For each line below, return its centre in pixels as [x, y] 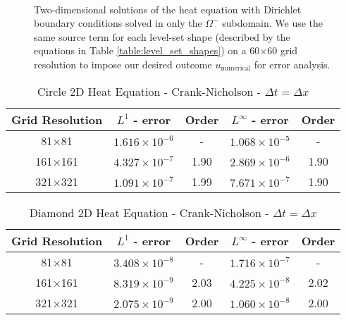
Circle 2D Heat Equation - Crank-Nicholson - [149, 91]
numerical [236, 69]
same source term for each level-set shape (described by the [162, 36]
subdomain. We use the [273, 23]
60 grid [283, 50]
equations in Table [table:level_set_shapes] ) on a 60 [147, 50]
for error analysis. [292, 64]
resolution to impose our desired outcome [123, 64]
